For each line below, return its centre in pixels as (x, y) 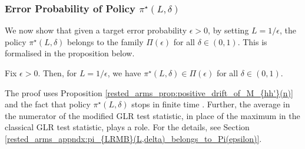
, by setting (228, 30)
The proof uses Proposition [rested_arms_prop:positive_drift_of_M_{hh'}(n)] (149, 92)
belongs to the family (105, 41)
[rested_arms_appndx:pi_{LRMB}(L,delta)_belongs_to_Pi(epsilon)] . (133, 138)
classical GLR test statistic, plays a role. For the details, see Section (127, 127)
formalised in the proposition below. (70, 53)
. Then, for (57, 73)
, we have (124, 73)
